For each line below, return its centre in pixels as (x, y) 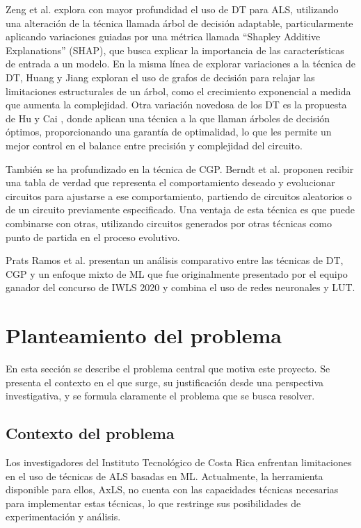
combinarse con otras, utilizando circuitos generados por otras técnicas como (169, 223)
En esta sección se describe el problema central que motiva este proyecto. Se (168, 368)
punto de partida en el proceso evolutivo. (93, 237)
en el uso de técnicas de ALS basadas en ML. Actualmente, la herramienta (165, 476)
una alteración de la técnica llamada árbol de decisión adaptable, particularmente (179, 23)
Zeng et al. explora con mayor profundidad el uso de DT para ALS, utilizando (172, 9)
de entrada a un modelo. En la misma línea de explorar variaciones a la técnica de (180, 64)
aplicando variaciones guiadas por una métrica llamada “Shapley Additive (163, 36)
